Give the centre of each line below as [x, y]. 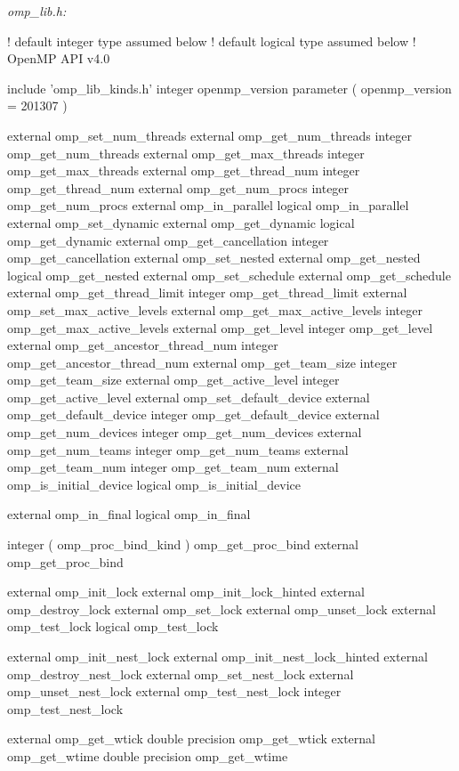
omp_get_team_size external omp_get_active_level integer [173, 380]
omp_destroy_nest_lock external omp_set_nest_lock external [181, 674]
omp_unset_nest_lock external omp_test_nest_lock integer [174, 691]
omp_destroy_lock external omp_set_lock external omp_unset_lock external [221, 609]
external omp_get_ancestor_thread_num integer [143, 345]
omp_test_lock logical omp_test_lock [113, 626]
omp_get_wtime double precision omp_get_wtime [148, 755]
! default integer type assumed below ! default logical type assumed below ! [212, 41]
